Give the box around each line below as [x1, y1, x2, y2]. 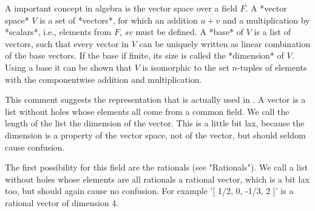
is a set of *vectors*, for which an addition [39, 13, 198, 26]
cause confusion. [5, 140, 65, 153]
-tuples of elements [237, 60, 307, 73]
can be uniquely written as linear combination [139, 37, 311, 50]
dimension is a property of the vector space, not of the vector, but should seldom [5, 128, 306, 141]
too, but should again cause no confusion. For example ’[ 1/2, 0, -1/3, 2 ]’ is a [5, 184, 294, 197]
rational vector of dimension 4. [5, 196, 119, 209]
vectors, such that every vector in [5, 37, 129, 50]
